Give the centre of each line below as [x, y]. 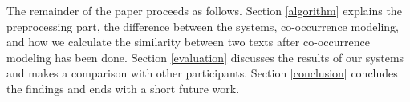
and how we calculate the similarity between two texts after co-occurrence [188, 42]
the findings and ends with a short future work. [123, 88]
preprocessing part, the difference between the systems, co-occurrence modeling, [203, 26]
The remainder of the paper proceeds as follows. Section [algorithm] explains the [204, 10]
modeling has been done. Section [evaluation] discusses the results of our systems [205, 57]
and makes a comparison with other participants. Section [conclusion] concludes [202, 73]
